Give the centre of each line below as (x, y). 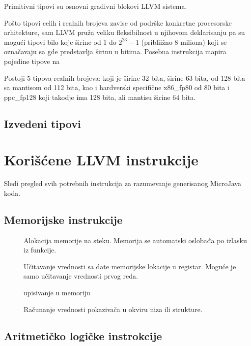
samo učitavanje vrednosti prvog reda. (81, 276)
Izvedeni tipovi (42, 123)
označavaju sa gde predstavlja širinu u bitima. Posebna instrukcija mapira (115, 51)
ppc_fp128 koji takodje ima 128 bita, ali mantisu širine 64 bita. (100, 97)
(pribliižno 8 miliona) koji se (184, 42)
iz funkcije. (40, 250)
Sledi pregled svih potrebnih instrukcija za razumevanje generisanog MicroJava (123, 183)
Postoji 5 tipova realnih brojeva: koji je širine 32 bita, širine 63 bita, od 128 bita (125, 78)
